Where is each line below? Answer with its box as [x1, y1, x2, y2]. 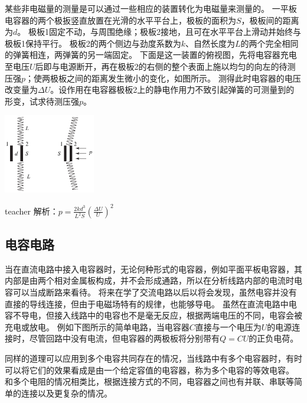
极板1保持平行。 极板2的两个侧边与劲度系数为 [5, 37, 181, 49]
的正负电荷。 [249, 332, 299, 344]
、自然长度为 [185, 37, 235, 49]
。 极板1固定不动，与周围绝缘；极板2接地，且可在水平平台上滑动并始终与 [17, 25, 301, 38]
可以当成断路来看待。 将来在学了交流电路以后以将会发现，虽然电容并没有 [12, 285, 297, 298]
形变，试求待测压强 [5, 95, 79, 107]
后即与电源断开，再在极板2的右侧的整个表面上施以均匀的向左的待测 [35, 60, 296, 72]
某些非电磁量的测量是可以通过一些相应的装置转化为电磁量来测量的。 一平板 [5, 2, 297, 14]
